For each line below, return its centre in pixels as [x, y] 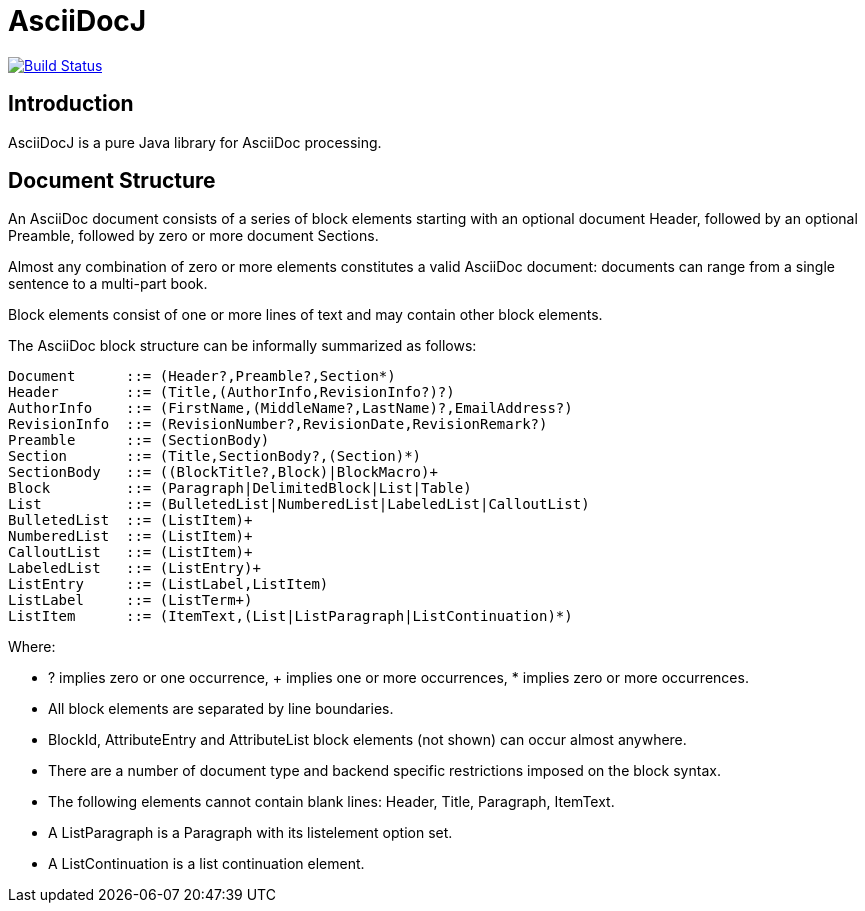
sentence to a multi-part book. [108, 284]
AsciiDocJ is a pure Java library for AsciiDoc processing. [195, 142]
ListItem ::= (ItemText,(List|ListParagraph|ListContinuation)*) [290, 616]
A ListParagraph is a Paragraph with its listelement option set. [250, 833]
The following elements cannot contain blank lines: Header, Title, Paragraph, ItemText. [331, 802]
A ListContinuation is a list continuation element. [206, 864]
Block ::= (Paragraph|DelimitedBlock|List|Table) [240, 488]
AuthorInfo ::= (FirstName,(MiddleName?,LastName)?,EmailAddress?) [290, 408]
